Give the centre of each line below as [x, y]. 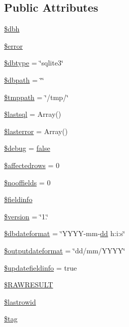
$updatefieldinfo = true [41, 267]
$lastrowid [20, 301]
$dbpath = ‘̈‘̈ [24, 79]
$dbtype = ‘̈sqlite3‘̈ [34, 63]
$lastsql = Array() [33, 114]
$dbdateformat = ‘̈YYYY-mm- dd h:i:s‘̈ [65, 233]
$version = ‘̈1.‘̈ [26, 216]
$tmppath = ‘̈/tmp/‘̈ [36, 97]
